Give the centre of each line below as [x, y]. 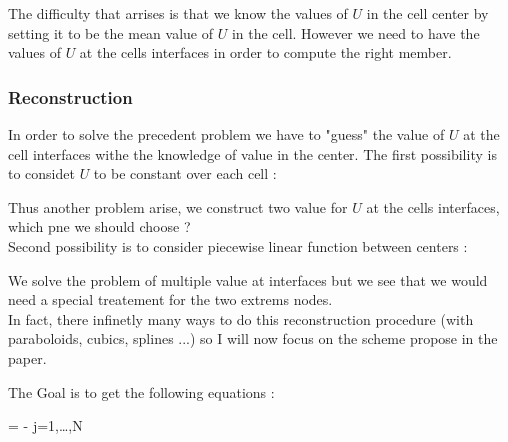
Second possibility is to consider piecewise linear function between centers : [238, 245]
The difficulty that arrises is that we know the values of [178, 13]
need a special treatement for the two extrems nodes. [170, 299]
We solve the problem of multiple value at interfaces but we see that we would [248, 279]
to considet [41, 173]
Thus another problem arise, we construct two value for [178, 206]
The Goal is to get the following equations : [141, 391]
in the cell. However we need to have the [355, 32]
